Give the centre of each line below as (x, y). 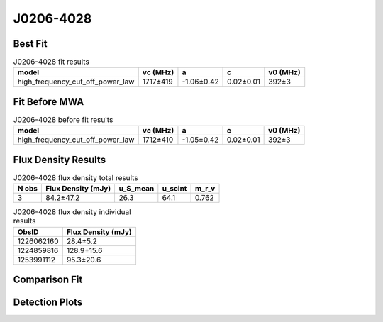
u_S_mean (137, 189)
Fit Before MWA (49, 102)
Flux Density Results (60, 160)
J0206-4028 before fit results (63, 120)
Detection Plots (48, 302)
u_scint (174, 189)
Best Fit (30, 44)
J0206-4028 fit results (51, 62)
